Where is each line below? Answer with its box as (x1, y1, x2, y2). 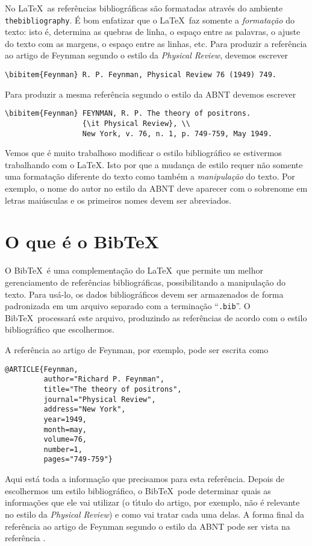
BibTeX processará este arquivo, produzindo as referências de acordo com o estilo (5, 311, 307, 324)
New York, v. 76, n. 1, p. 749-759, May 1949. (82, 129, 272, 138)
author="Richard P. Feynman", (43, 375, 164, 384)
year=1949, (43, 415, 87, 424)
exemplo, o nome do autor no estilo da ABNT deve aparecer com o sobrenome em (5, 182, 308, 195)
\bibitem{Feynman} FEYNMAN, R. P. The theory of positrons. (5, 109, 251, 118)
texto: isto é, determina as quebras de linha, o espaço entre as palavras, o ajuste (5, 25, 301, 38)
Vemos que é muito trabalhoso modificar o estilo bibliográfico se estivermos (5, 146, 282, 159)
